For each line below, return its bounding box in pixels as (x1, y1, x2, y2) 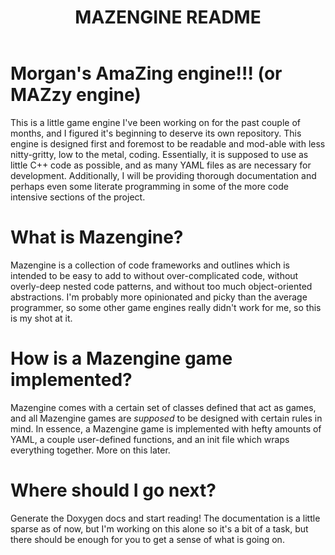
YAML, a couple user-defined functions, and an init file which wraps (10, 433, 290, 445)
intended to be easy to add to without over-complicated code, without (10, 269, 299, 281)
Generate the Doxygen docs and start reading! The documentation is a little (10, 512, 321, 524)
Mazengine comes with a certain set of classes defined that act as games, (10, 401, 317, 413)
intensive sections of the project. (10, 191, 146, 203)
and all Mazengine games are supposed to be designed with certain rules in (10, 412, 323, 424)
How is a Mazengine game (10, 347, 233, 370)
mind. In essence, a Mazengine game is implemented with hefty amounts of (10, 422, 322, 435)
